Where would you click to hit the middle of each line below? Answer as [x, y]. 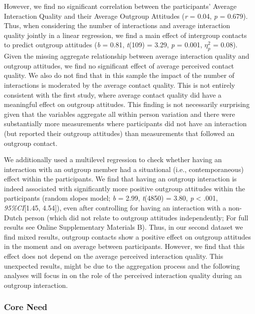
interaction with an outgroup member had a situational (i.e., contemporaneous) [124, 169]
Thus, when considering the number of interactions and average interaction [117, 25]
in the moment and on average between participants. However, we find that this [124, 246]
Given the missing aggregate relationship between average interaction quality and [127, 56]
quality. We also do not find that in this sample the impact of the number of [119, 75]
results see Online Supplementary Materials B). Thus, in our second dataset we [124, 227]
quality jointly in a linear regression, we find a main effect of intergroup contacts [126, 35]
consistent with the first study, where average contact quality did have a [113, 94]
